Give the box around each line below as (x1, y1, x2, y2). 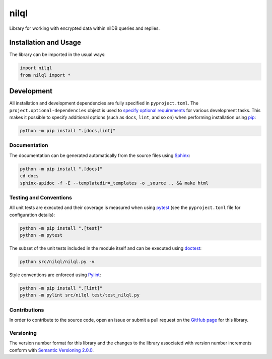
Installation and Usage (9, 38, 82, 47)
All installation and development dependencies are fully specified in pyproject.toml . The (9, 100, 199, 106)
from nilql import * (20, 72, 71, 78)
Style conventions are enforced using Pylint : (9, 272, 101, 278)
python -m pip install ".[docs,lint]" (20, 128, 116, 134)
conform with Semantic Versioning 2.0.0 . (9, 347, 94, 353)
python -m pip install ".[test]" (20, 225, 103, 231)
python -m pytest (20, 232, 63, 238)
